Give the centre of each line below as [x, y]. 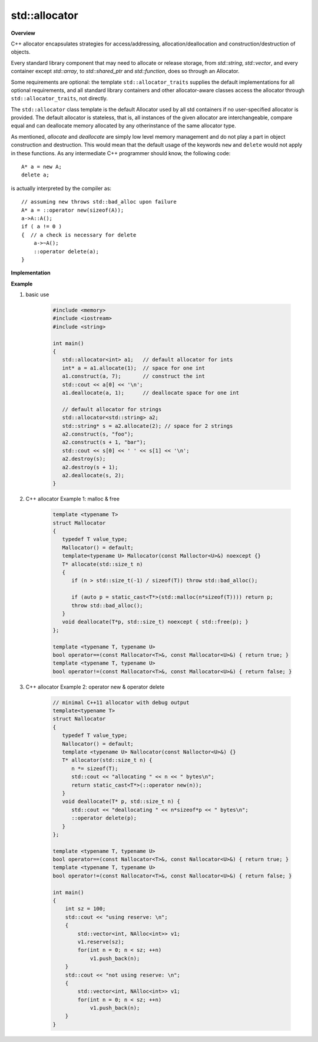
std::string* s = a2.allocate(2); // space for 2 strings [148, 426]
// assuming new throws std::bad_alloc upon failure [99, 202]
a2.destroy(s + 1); [90, 467]
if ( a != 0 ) [42, 227]
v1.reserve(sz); [101, 942]
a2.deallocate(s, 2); [93, 475]
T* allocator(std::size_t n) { [107, 760]
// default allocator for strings [112, 409]
